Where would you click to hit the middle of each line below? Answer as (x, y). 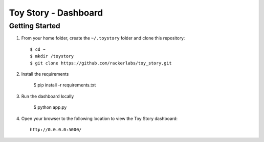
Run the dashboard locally (48, 96)
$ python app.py (50, 107)
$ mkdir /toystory (52, 56)
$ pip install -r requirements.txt (65, 85)
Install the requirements (45, 74)
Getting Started (35, 26)
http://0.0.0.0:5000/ (56, 130)
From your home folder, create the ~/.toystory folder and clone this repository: (103, 38)
